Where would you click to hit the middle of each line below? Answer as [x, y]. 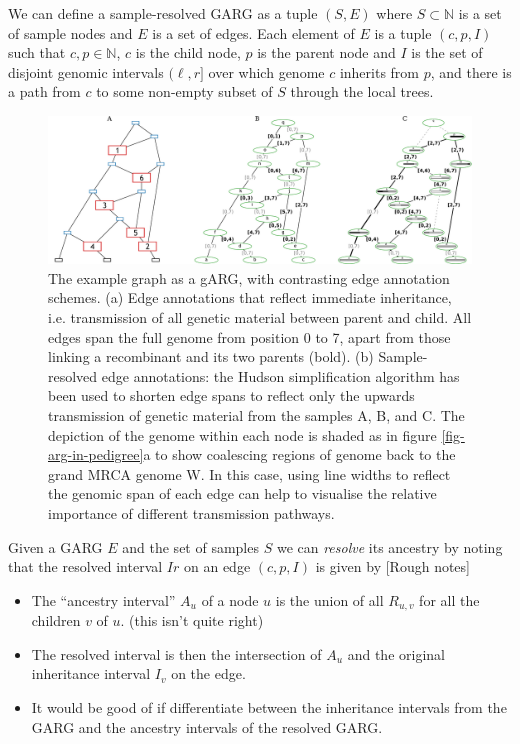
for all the [449, 599]
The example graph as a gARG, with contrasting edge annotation [249, 277]
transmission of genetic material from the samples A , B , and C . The [256, 414]
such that [37, 52]
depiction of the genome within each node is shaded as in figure [242, 434]
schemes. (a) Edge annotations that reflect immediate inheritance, [250, 297]
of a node [230, 599]
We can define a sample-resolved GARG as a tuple [163, 13]
